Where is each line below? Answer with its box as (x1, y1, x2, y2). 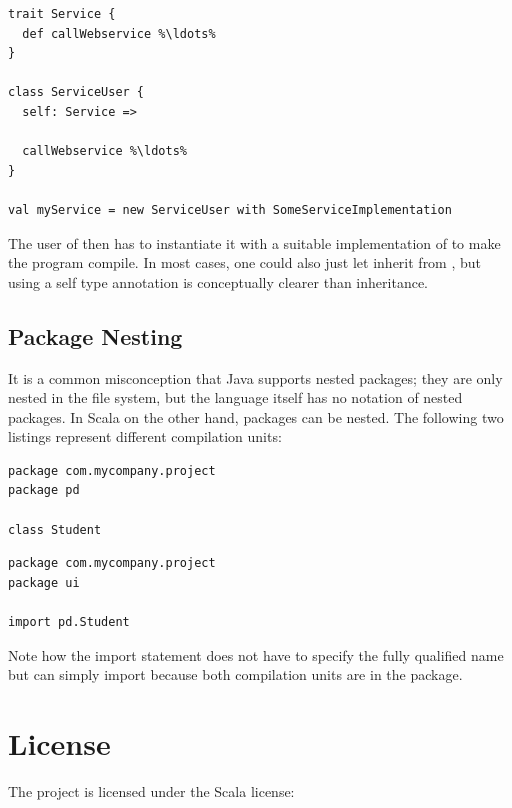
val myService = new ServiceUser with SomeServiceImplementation (8, 202, 452, 217)
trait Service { (8, 7, 116, 21)
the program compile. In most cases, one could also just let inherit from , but (8, 252, 482, 273)
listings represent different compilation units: (8, 426, 282, 447)
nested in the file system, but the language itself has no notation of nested (8, 387, 463, 408)
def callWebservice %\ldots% (22, 26, 216, 41)
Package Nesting (8, 320, 183, 351)
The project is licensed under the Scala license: (8, 780, 295, 801)
